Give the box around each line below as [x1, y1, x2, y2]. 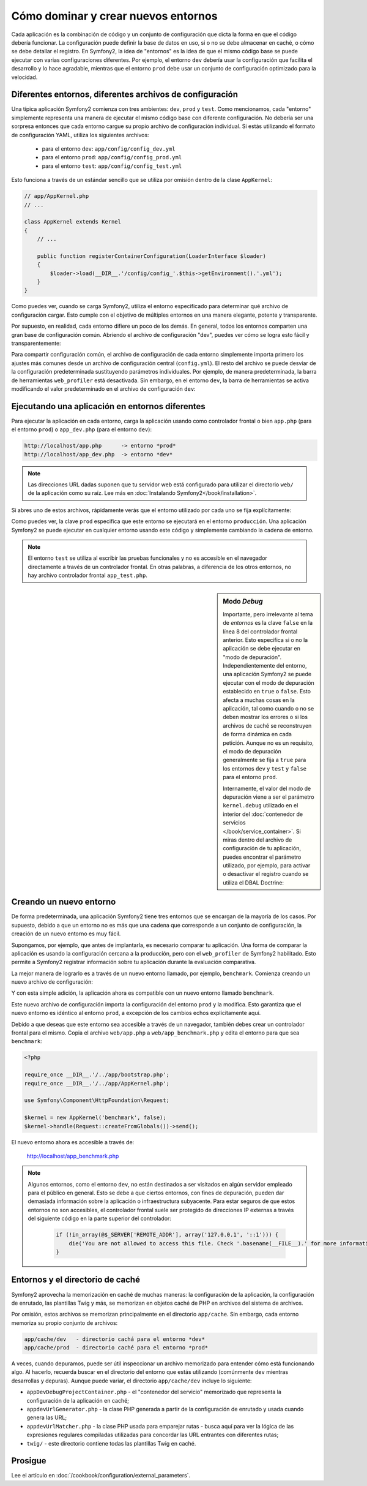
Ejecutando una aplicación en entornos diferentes [11, 401, 206, 412]
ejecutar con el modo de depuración [223, 679, 314, 686]
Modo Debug [223, 597, 263, 606]
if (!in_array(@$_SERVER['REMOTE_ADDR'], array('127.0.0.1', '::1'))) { [56, 1231, 279, 1239]
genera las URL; [26, 1414, 67, 1421]
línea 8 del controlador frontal [223, 628, 298, 635]
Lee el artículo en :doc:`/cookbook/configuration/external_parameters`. [11, 1472, 191, 1479]
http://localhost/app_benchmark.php [26, 1152, 119, 1160]
